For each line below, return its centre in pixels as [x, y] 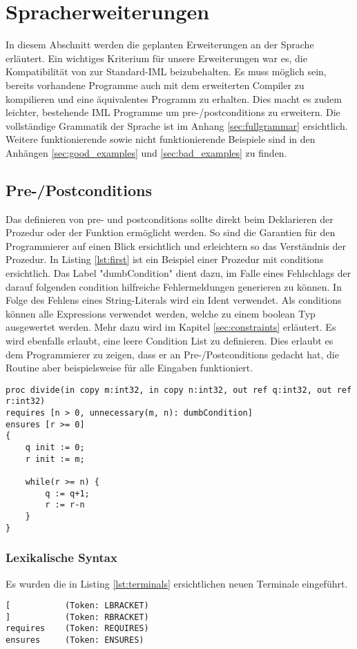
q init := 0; [55, 448]
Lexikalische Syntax [61, 558]
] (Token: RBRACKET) [77, 617]
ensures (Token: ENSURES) [75, 640]
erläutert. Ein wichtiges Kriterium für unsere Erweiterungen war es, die [156, 58]
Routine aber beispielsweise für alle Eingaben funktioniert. [129, 368]
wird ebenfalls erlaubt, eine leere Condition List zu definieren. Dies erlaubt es [170, 341]
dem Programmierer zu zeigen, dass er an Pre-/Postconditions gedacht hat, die [172, 354]
